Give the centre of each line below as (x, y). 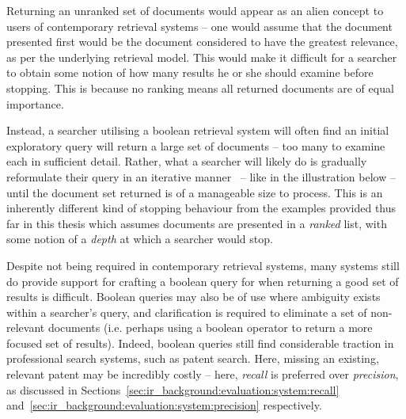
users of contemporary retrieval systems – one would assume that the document (199, 26)
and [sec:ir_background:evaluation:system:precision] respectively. (164, 405)
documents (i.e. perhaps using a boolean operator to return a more (210, 328)
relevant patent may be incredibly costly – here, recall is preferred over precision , (203, 374)
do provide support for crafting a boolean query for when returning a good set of (203, 281)
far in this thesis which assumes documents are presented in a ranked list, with (197, 223)
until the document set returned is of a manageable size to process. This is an (195, 192)
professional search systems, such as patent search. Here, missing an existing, (193, 358)
